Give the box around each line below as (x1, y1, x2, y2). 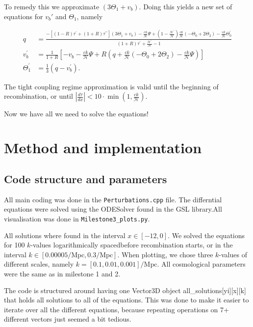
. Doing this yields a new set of (139, 1, 232, 11)
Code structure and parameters (4, 171, 167, 186)
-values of (219, 249, 247, 259)
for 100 (4, 240, 25, 250)
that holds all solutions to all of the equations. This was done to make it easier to (4, 295, 249, 305)
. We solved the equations (168, 230, 245, 240)
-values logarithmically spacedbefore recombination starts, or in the (30, 240, 233, 250)
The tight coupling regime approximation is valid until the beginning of (4, 81, 219, 91)
